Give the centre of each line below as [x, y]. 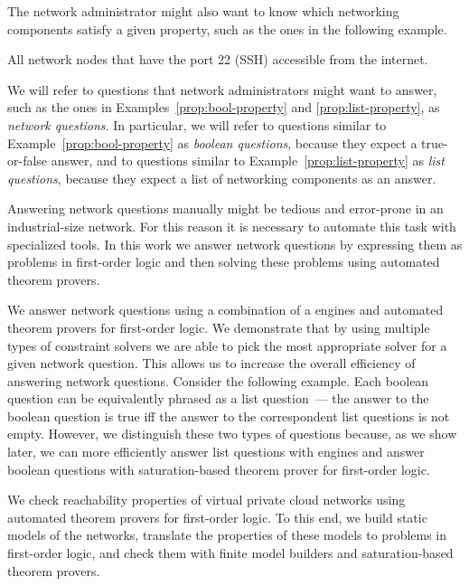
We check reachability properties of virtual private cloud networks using [206, 500]
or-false [28, 161]
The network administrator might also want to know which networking [203, 11]
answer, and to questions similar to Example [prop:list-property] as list [248, 161]
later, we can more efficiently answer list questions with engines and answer [216, 452]
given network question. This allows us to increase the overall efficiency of [211, 363]
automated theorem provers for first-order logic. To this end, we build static [217, 517]
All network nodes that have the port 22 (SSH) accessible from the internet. [218, 59]
